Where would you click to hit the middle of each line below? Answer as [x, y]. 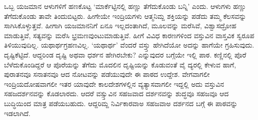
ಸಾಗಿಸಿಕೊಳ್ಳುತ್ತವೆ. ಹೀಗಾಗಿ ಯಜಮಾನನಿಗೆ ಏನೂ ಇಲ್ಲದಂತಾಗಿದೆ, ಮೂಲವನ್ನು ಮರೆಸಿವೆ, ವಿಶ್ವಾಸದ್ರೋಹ [120, 26]
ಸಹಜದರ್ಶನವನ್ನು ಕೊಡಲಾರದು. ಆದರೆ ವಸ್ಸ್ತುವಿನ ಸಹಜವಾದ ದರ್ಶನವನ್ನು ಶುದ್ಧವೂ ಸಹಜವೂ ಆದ [116, 93]
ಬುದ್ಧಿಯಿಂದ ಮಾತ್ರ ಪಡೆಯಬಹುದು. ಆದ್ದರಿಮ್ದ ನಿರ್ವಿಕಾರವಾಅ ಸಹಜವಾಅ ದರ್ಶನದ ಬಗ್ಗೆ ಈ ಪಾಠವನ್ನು [121, 103]
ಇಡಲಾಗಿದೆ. [17, 113]
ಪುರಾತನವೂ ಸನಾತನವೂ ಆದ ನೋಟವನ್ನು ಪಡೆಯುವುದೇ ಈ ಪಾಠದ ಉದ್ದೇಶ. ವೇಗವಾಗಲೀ [107, 74]
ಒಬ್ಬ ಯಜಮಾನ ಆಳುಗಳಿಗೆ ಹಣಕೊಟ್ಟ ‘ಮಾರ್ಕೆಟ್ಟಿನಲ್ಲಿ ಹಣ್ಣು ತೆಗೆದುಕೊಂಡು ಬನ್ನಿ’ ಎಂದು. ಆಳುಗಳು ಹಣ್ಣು [125, 6]
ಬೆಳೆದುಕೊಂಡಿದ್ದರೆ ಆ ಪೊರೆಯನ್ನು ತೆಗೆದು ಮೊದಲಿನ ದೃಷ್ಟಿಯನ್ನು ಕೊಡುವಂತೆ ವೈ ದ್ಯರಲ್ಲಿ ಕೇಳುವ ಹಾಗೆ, [120, 64]
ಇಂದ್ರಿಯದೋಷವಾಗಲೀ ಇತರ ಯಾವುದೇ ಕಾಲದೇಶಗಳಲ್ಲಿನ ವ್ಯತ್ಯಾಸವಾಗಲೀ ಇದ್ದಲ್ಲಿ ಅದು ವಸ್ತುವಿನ [114, 84]
